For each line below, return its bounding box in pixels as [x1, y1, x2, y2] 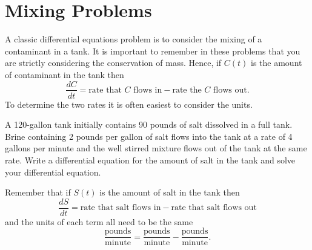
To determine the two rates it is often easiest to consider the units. [5, 97, 253, 110]
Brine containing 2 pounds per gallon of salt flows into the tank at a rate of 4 [5, 130, 293, 142]
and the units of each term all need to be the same [5, 215, 193, 228]
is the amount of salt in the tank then [99, 186, 240, 199]
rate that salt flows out [171, 203, 257, 212]
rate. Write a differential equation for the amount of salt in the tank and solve [5, 153, 296, 166]
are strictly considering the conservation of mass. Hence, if [5, 56, 222, 69]
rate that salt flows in [80, 203, 161, 212]
